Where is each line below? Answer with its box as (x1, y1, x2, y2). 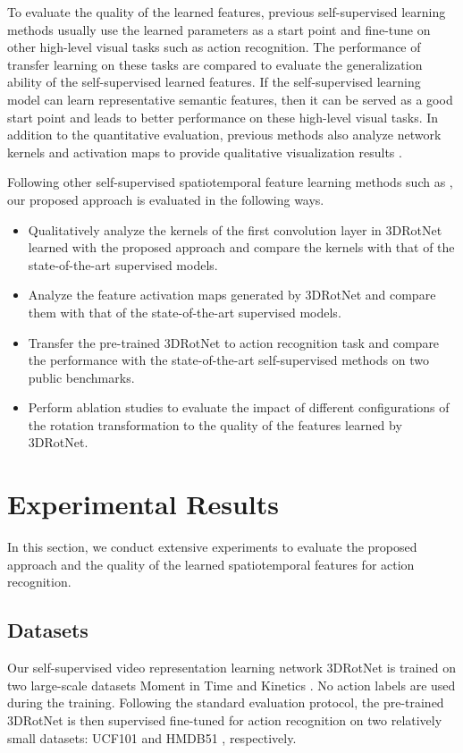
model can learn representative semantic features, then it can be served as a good (7, 89, 453, 108)
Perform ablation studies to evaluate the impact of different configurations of (28, 398, 450, 417)
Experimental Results (7, 486, 279, 522)
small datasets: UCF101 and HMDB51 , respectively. (7, 728, 297, 747)
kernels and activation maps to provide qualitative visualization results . (7, 142, 402, 161)
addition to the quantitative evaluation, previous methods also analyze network (7, 125, 442, 144)
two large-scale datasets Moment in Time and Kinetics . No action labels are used (7, 675, 456, 694)
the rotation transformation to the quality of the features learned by (28, 415, 402, 434)
